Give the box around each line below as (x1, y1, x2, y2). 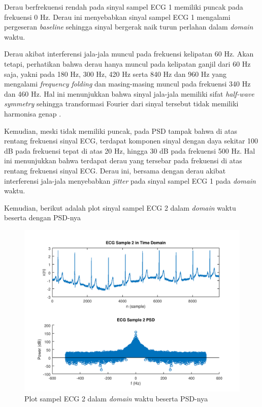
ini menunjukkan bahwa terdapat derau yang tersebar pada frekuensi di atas (4, 155, 242, 166)
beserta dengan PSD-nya (4, 212, 81, 223)
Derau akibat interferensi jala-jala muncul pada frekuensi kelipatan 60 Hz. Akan (4, 48, 254, 59)
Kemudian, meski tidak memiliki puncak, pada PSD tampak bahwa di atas (4, 125, 238, 136)
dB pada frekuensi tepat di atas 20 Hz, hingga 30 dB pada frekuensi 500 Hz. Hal (4, 145, 255, 156)
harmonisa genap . (4, 108, 61, 119)
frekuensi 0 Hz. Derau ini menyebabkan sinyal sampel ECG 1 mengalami (4, 11, 231, 22)
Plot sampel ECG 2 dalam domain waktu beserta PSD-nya (24, 393, 208, 404)
